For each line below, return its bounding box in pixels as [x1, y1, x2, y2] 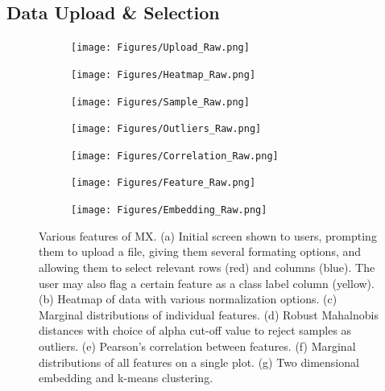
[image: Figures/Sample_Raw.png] [71, 96, 250, 108]
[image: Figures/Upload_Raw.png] [71, 42, 250, 54]
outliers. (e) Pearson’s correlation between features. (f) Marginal [39, 337, 356, 354]
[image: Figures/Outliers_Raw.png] [71, 123, 262, 135]
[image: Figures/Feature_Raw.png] [71, 177, 256, 189]
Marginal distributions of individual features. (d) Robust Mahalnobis [39, 306, 379, 323]
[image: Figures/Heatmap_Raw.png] [71, 68, 256, 80]
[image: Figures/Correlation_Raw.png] [71, 150, 279, 162]
